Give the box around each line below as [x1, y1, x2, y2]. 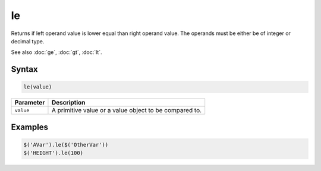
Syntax [11, 64, 38, 74]
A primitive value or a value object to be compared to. [51, 106, 202, 115]
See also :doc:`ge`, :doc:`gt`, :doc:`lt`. [11, 49, 102, 56]
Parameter [14, 99, 45, 107]
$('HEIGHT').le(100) [23, 150, 83, 157]
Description [51, 99, 86, 107]
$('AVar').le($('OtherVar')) [23, 141, 109, 148]
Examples [11, 122, 49, 132]
